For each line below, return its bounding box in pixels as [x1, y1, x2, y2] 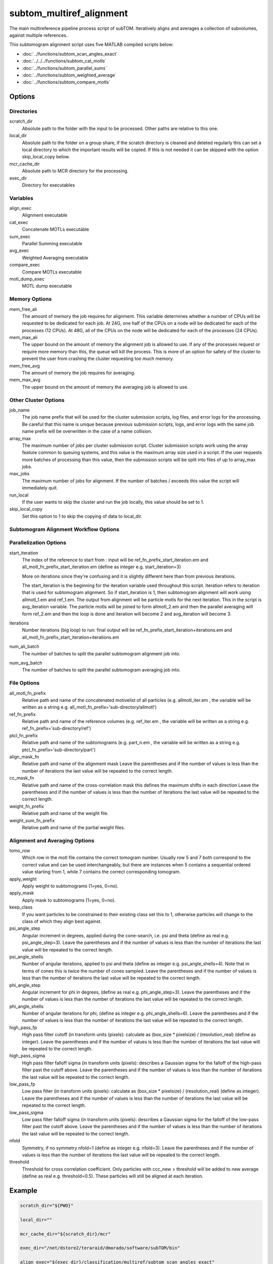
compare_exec [9, 262, 40, 268]
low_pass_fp [9, 1081, 35, 1087]
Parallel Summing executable [22, 241, 83, 247]
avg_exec [9, 248, 29, 254]
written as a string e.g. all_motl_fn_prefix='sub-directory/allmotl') [22, 704, 157, 710]
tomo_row [9, 847, 30, 854]
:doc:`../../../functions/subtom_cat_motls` [22, 58, 107, 64]
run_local [9, 492, 29, 498]
